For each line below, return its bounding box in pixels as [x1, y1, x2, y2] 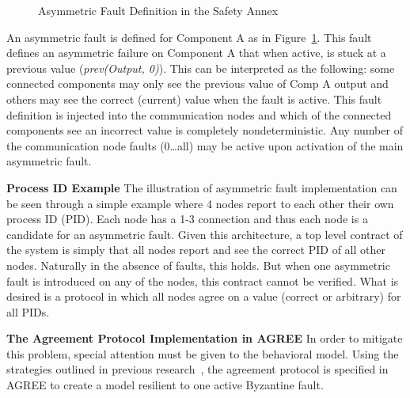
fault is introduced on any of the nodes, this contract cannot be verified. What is [6, 272, 399, 289]
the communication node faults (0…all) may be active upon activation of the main [6, 137, 404, 154]
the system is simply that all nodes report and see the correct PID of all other [6, 241, 385, 258]
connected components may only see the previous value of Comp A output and [6, 75, 389, 92]
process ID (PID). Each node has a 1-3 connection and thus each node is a [6, 210, 368, 227]
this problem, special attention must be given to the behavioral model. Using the [6, 345, 399, 362]
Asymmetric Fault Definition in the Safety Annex [38, 2, 279, 18]
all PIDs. [6, 303, 50, 320]
